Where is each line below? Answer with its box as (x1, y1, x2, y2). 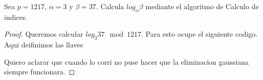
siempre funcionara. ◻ (4, 66, 75, 77)
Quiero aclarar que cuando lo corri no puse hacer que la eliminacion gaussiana (4, 56, 249, 67)
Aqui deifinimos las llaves (4, 39, 83, 50)
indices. (4, 11, 28, 22)
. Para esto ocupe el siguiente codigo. (141, 29, 258, 39)
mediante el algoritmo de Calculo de (145, 1, 259, 11)
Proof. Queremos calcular (4, 29, 83, 39)
